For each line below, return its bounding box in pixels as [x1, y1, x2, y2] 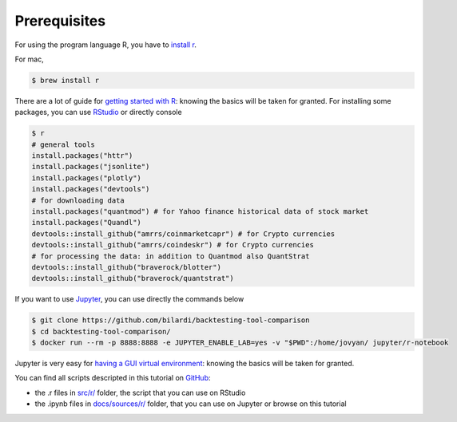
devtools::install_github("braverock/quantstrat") [31, 274, 235, 283]
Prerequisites [14, 12, 106, 30]
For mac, [14, 54, 44, 64]
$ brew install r [31, 76, 100, 85]
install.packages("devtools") [31, 184, 150, 194]
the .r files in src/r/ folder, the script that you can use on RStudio [34, 388, 246, 397]
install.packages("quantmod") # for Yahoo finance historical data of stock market [31, 207, 369, 216]
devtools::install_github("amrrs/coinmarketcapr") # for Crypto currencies [31, 229, 336, 239]
